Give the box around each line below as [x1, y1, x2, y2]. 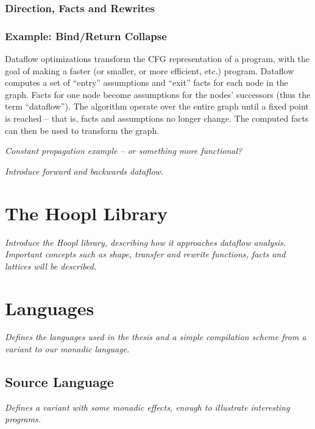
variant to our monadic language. [5, 343, 130, 355]
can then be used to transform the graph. [5, 124, 160, 136]
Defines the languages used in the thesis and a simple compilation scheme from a [5, 330, 306, 343]
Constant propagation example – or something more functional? [5, 144, 242, 157]
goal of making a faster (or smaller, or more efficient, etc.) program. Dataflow [5, 64, 294, 77]
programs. [5, 413, 41, 425]
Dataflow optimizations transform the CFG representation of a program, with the [5, 52, 310, 65]
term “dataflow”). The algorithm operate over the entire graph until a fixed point [5, 100, 309, 113]
